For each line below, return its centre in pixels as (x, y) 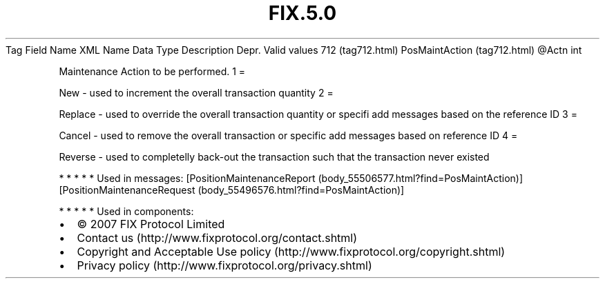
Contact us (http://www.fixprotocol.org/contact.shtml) (217, 237)
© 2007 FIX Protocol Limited (151, 224)
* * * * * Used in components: (126, 211)
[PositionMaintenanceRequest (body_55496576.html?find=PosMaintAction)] (232, 190)
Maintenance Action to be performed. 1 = (152, 71)
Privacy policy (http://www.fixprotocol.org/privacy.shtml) (224, 265)
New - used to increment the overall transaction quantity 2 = (196, 92)
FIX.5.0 (302, 13)
